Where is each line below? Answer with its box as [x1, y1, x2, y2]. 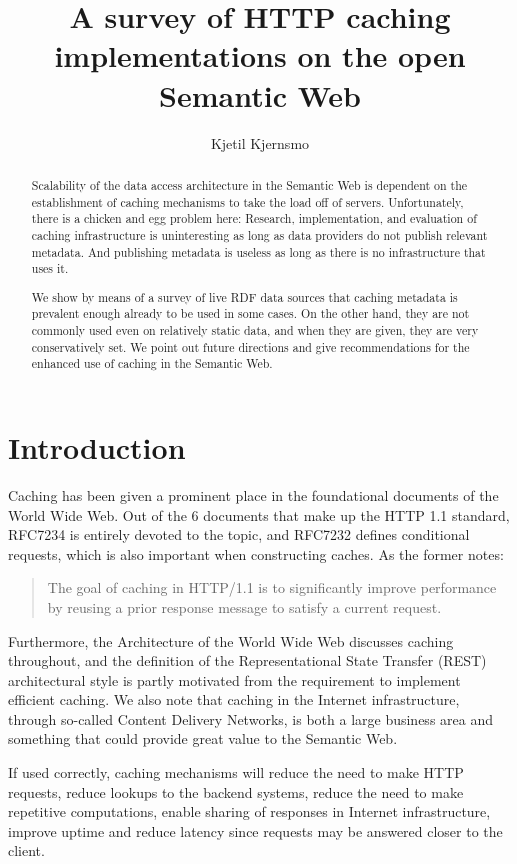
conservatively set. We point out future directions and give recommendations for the [31, 338, 470, 355]
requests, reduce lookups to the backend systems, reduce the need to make [8, 781, 464, 802]
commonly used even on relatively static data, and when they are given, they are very [31, 322, 479, 339]
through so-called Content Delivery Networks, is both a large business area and [8, 708, 493, 729]
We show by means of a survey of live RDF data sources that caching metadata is [31, 288, 458, 305]
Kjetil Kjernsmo [210, 132, 310, 153]
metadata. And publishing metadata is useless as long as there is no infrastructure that [31, 243, 486, 260]
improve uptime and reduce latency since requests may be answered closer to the [8, 820, 503, 841]
